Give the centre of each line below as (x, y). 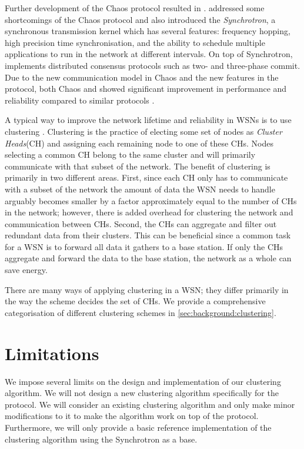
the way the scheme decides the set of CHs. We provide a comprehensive (135, 301)
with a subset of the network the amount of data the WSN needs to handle (140, 189)
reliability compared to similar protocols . (80, 100)
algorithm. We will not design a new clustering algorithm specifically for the (142, 393)
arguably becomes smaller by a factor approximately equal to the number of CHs (151, 200)
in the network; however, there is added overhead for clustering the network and (149, 212)
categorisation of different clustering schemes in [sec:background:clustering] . (141, 312)
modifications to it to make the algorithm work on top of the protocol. (132, 416)
